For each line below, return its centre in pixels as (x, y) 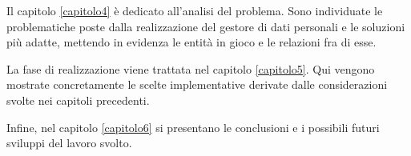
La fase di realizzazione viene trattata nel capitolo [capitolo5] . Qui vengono (191, 68)
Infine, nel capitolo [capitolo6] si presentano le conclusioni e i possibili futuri (193, 127)
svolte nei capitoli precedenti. (78, 100)
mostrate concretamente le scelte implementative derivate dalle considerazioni (197, 84)
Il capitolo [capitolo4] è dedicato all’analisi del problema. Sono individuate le (195, 10)
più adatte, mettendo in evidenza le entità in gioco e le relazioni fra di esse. (191, 42)
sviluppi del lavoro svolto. (69, 143)
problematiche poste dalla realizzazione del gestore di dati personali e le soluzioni (206, 26)
